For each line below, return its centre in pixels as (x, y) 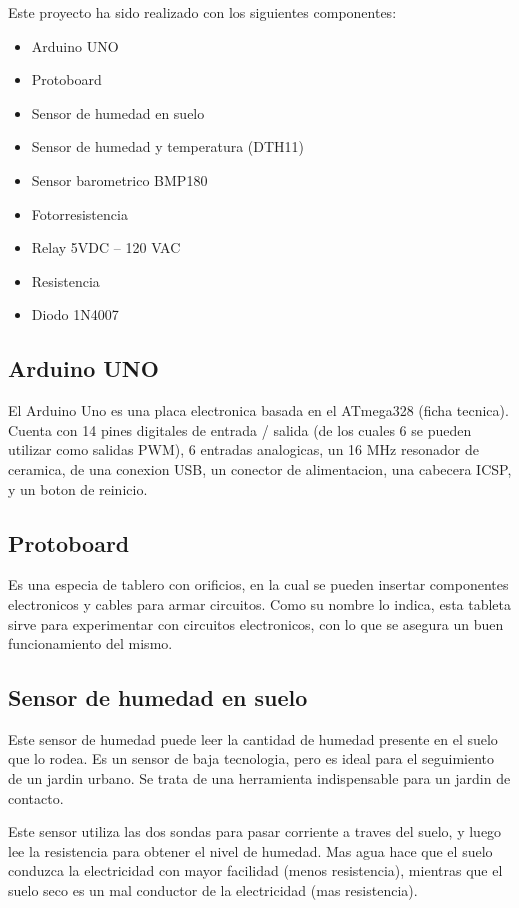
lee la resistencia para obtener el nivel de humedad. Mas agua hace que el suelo (250, 850)
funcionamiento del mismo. (90, 643)
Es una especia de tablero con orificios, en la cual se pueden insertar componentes (258, 584)
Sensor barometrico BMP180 (119, 179)
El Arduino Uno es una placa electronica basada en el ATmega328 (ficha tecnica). (258, 410)
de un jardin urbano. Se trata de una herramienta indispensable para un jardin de (259, 778)
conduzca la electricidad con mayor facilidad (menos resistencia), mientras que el (255, 870)
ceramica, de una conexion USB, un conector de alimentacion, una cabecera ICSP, (260, 468)
